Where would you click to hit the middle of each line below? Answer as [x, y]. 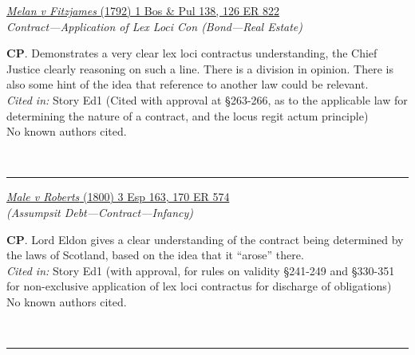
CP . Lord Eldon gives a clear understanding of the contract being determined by [205, 239]
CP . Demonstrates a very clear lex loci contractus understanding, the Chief [192, 53]
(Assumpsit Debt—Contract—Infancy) [100, 212]
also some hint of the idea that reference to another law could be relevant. [188, 84]
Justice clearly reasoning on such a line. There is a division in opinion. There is [200, 68]
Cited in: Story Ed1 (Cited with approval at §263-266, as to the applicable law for [207, 99]
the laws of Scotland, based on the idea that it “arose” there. [155, 255]
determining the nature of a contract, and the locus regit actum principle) [188, 115]
